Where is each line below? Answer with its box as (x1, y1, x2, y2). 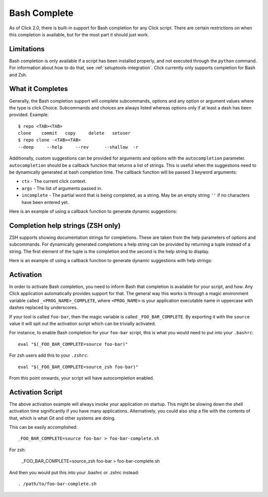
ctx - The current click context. (21, 178, 87, 184)
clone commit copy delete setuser (18, 130, 131, 136)
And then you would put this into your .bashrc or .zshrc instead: (9, 469, 139, 475)
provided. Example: (9, 112, 49, 118)
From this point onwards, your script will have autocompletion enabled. (9, 375, 154, 381)
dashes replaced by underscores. (9, 304, 78, 310)
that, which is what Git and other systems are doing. (9, 415, 116, 421)
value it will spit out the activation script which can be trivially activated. (9, 320, 156, 326)
